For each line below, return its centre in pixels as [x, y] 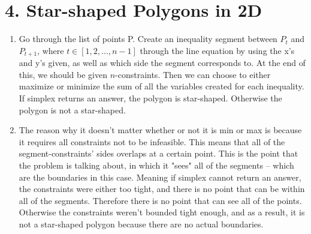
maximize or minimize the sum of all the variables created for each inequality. [161, 86]
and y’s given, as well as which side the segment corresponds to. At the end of [162, 63]
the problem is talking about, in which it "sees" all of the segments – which [156, 165]
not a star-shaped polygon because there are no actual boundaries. [141, 223]
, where [51, 50]
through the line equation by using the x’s [217, 50]
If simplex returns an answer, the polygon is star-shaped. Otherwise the [150, 97]
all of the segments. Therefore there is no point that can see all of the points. [160, 200]
